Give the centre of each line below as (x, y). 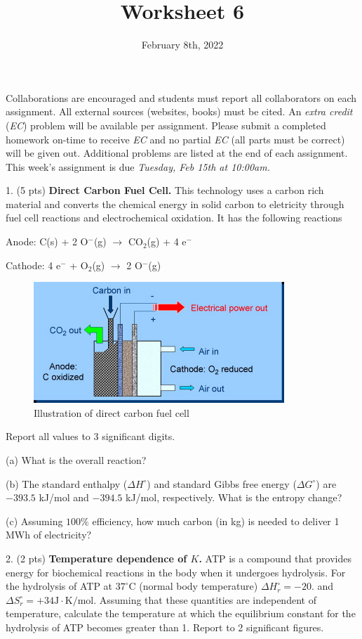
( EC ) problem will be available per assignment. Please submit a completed (166, 125)
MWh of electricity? (49, 535)
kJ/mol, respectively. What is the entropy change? (234, 497)
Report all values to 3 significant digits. (90, 436)
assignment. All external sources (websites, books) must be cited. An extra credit (179, 111)
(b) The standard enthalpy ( (67, 483)
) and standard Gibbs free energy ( (222, 483)
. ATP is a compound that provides (275, 558)
